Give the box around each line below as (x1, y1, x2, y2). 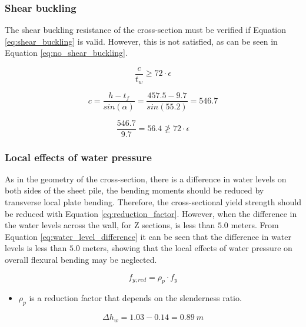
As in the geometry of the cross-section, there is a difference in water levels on (5, 172, 287, 185)
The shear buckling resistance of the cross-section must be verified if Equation (5, 24, 287, 36)
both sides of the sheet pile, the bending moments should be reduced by (5, 184, 264, 196)
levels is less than (5, 242, 67, 254)
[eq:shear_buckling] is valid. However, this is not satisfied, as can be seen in (5, 35, 278, 47)
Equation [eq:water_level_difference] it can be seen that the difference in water (5, 230, 291, 242)
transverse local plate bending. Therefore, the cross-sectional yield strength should (5, 196, 301, 208)
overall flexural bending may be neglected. (5, 253, 157, 266)
